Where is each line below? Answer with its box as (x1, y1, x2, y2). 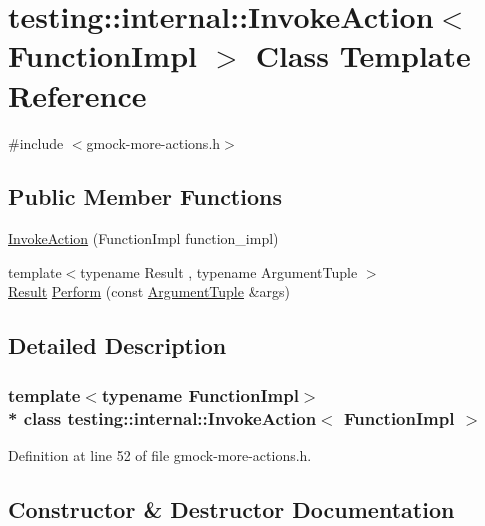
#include (8, 132, 64, 153)
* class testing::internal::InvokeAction (8, 405, 317, 430)
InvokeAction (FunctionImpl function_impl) (8, 228, 279, 249)
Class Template (255, 35, 471, 76)
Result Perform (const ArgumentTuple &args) (8, 281, 290, 302)
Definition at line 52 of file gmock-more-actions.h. (8, 445, 312, 465)
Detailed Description (8, 330, 227, 361)
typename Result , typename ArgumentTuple (80, 261, 358, 282)
